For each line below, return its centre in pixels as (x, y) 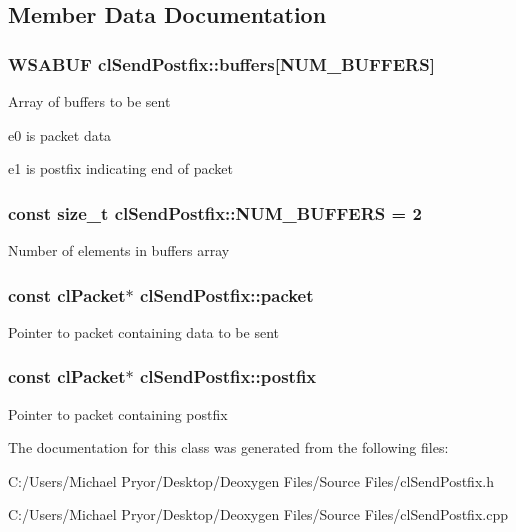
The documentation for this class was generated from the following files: (228, 447)
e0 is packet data (60, 134)
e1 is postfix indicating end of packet (120, 168)
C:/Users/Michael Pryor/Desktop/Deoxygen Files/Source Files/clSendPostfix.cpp (258, 514)
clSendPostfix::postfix (228, 376)
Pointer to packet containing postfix (118, 413)
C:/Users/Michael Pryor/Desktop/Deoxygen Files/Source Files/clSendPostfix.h (251, 480)
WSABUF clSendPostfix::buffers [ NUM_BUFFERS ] (221, 63)
